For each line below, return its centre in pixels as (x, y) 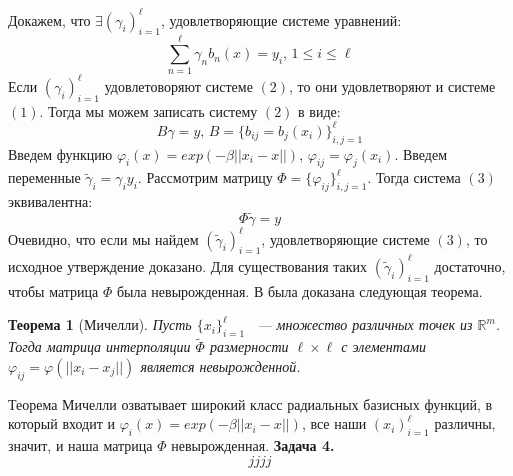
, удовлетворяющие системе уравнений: (281, 19)
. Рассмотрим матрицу (205, 177)
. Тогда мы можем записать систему (148, 110)
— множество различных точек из (365, 324)
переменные (44, 177)
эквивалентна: (50, 201)
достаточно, (470, 265)
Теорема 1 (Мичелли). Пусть (100, 324)
